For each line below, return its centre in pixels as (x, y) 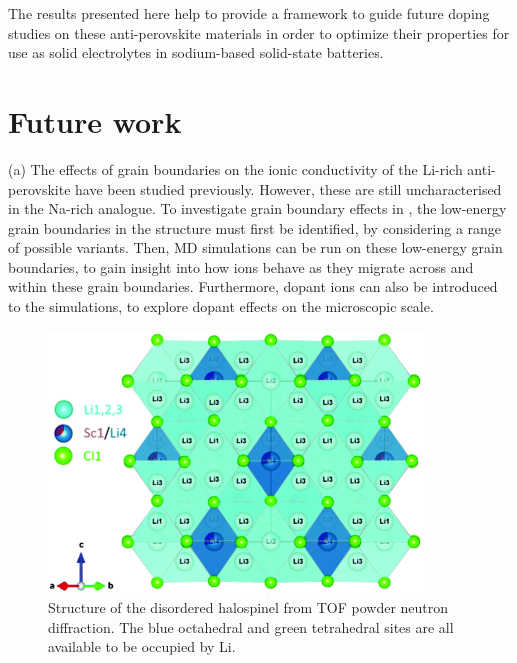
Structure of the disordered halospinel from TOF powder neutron (248, 607)
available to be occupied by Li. (142, 646)
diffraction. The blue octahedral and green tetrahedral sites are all (251, 626)
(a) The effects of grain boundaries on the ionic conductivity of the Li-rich (235, 168)
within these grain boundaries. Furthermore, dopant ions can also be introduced (253, 286)
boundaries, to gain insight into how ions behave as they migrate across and (241, 266)
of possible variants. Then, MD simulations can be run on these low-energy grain (255, 247)
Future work (95, 120)
